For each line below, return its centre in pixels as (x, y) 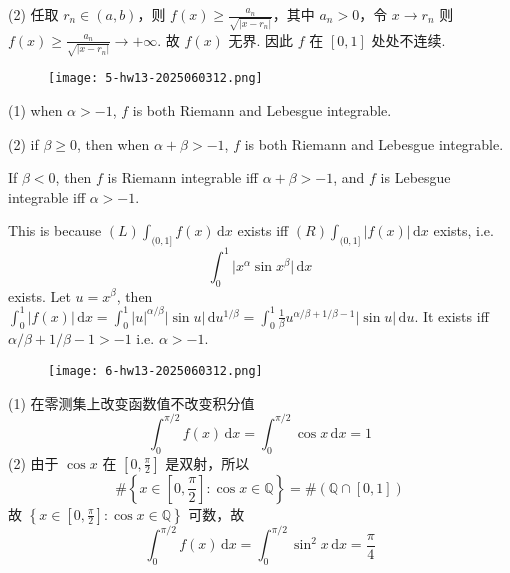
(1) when (35, 110)
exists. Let (39, 295)
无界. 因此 (261, 39)
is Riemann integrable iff (182, 177)
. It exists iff (451, 315)
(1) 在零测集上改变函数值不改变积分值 (131, 402)
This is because (55, 230)
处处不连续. (408, 39)
